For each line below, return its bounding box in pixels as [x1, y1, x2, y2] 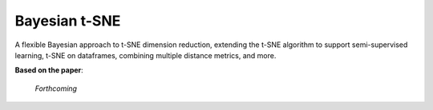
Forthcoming [34, 84, 78, 93]
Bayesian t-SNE [14, 12, 121, 29]
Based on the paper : [14, 65, 83, 75]
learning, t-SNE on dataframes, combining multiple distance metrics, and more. [14, 50, 277, 60]
